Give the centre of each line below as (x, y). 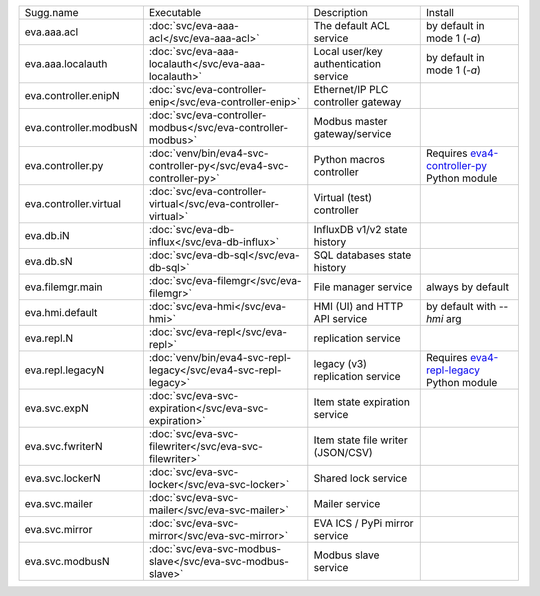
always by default (467, 287)
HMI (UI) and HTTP (358, 306)
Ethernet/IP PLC (351, 89)
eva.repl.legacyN (64, 370)
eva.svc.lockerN (62, 478)
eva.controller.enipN (72, 95)
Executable (175, 12)
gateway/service (352, 133)
